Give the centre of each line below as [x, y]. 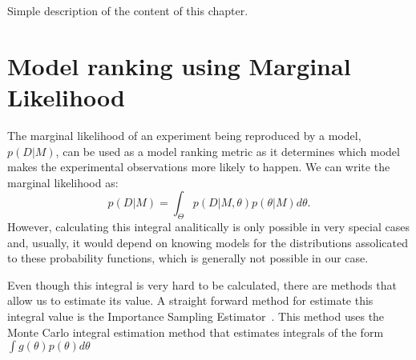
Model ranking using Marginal [179, 65]
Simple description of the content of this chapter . [128, 10]
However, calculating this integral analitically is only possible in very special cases [208, 227]
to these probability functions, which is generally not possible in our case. [188, 258]
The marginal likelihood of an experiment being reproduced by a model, [184, 135]
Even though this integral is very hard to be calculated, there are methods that [202, 284]
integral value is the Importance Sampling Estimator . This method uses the [196, 316]
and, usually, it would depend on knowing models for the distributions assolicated [208, 242]
